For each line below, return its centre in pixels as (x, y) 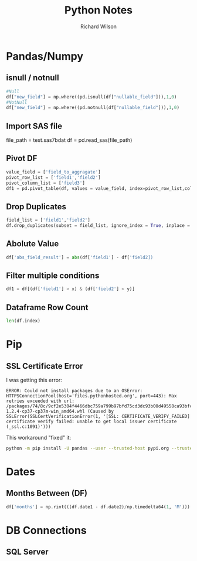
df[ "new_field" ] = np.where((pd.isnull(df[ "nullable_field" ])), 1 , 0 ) (91, 97)
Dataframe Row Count (47, 307)
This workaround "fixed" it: (39, 438)
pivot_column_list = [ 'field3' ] (45, 183)
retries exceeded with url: (40, 401)
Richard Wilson (98, 26)
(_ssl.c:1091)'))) (28, 427)
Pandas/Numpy (45, 56)
